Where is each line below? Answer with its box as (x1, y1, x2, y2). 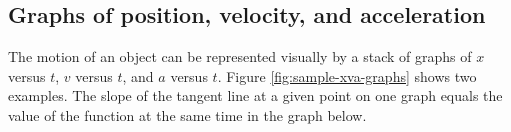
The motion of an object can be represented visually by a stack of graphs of (8, 46, 472, 67)
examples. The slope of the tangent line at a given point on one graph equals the (8, 85, 503, 106)
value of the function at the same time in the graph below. (8, 104, 367, 125)
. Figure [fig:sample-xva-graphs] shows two (217, 65, 477, 86)
